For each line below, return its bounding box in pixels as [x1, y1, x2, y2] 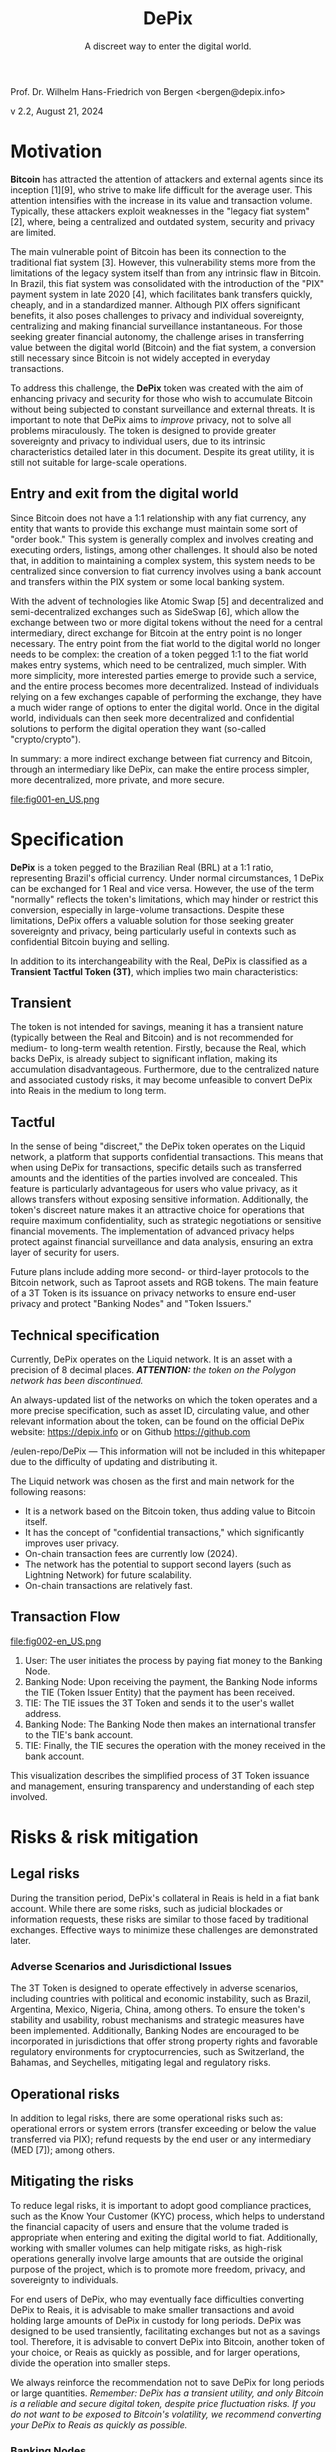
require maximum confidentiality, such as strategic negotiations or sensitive [10, 1215, 322, 1227]
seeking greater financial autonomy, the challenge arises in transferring [10, 330, 305, 342]
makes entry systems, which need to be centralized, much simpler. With [10, 658, 307, 671]
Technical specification [10, 1327, 160, 1344]
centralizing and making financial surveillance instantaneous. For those [10, 320, 303, 332]
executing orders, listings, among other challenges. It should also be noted [10, 543, 318, 556]
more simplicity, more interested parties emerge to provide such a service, [10, 669, 317, 681]
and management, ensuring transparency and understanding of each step [10, 1780, 315, 1792]
